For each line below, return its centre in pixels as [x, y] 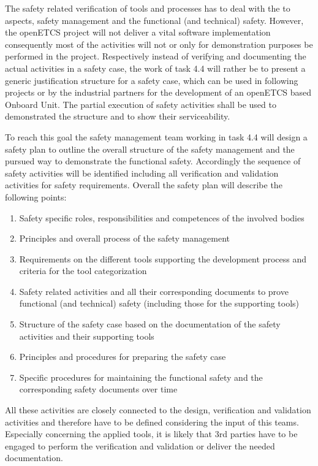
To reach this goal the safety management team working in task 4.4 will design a [156, 136]
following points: [36, 197]
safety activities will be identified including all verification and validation [142, 173]
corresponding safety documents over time [98, 389]
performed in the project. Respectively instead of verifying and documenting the [156, 56]
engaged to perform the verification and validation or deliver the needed [140, 445]
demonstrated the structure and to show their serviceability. [118, 116]
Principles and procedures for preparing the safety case [123, 357]
